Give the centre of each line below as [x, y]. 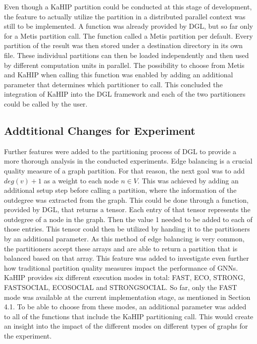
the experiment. [28, 336]
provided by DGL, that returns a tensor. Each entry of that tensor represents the [127, 209]
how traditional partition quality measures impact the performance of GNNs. [121, 267]
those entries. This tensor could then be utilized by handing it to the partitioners [127, 229]
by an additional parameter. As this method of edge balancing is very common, [124, 239]
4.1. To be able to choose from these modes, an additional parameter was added [125, 307]
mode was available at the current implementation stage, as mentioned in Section [127, 297]
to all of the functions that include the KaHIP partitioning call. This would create [129, 316]
